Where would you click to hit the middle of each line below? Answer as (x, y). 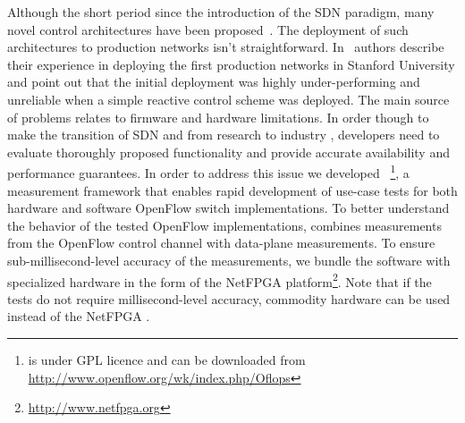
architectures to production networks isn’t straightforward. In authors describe (226, 47)
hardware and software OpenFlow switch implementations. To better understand (228, 208)
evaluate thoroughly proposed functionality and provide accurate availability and (228, 152)
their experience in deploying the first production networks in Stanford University (231, 64)
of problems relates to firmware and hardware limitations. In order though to (218, 117)
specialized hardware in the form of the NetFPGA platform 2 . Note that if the (220, 280)
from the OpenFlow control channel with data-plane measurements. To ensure (221, 243)
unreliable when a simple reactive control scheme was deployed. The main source (228, 99)
